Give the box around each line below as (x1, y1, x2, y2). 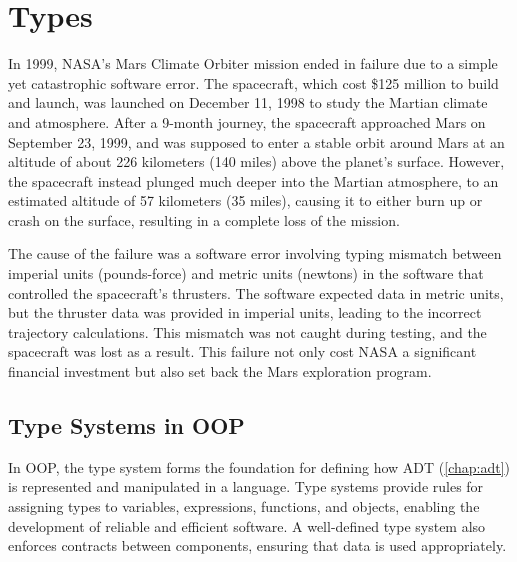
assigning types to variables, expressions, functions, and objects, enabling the (8, 496, 480, 517)
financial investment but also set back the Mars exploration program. (8, 361, 432, 382)
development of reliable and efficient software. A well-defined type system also (8, 515, 486, 536)
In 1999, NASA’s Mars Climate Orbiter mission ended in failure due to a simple (8, 53, 498, 74)
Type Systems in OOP (8, 410, 245, 441)
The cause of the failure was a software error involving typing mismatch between (8, 243, 502, 264)
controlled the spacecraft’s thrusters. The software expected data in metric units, (8, 282, 504, 303)
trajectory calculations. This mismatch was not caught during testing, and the (8, 321, 487, 342)
